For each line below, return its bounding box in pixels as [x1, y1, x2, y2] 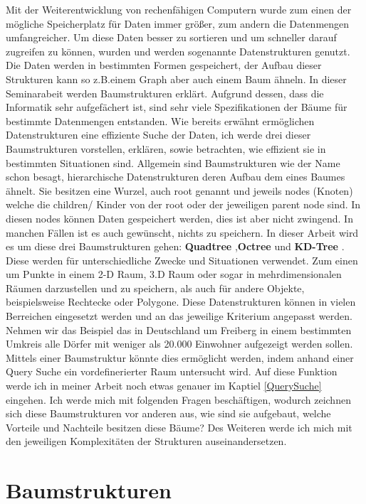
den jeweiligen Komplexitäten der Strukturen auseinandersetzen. [6, 434, 287, 449]
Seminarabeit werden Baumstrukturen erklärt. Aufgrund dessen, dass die [6, 85, 324, 100]
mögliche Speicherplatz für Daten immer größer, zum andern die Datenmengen [6, 16, 350, 31]
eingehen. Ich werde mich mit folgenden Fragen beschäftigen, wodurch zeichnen [6, 392, 351, 407]
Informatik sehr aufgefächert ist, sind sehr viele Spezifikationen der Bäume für [6, 100, 347, 114]
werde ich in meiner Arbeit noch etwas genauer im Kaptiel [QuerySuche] [6, 378, 322, 393]
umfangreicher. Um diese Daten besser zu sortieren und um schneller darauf [6, 30, 337, 45]
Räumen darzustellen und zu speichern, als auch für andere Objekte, [6, 280, 305, 295]
